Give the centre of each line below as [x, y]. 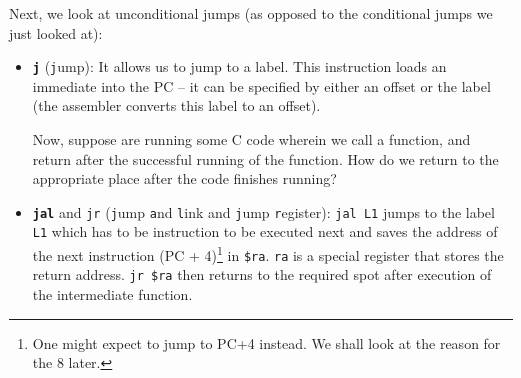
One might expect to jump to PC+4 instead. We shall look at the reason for [266, 342]
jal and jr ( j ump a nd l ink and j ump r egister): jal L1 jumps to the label [263, 211]
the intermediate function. [112, 294]
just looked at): [56, 32]
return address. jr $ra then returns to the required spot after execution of [262, 274]
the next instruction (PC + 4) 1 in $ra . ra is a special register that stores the [268, 253]
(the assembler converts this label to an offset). [176, 105]
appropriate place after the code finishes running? [184, 178]
